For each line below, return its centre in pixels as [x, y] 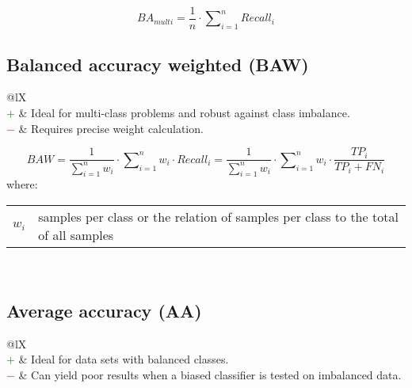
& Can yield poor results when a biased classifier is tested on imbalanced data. [210, 375]
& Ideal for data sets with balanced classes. [124, 359]
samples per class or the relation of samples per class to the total [218, 217]
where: [22, 184]
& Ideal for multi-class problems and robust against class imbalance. [184, 113]
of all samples [76, 235]
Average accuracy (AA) [104, 311]
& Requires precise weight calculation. [111, 128]
